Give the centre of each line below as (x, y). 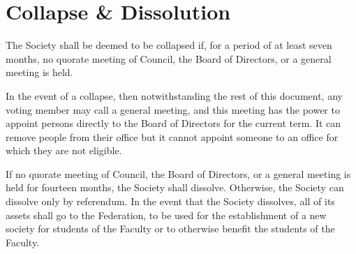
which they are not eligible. (64, 150)
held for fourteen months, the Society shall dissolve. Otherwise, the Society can (175, 187)
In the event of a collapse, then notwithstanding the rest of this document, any (174, 95)
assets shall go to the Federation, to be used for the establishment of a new (166, 215)
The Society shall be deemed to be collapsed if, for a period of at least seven (169, 45)
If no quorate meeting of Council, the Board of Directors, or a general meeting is (178, 173)
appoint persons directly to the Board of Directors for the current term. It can (173, 123)
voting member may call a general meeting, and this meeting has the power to (173, 109)
